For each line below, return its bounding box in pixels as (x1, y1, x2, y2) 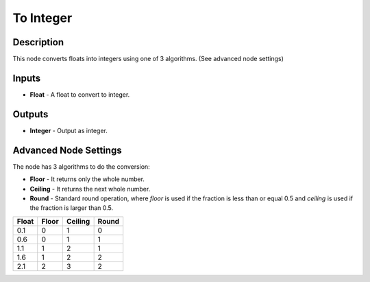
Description (12, 36, 64, 48)
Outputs (12, 108, 49, 120)
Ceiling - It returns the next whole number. (29, 185, 151, 193)
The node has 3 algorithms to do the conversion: (12, 162, 150, 171)
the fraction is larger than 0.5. (29, 204, 114, 212)
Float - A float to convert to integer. (29, 90, 130, 99)
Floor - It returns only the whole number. (29, 175, 145, 183)
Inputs (12, 72, 41, 84)
